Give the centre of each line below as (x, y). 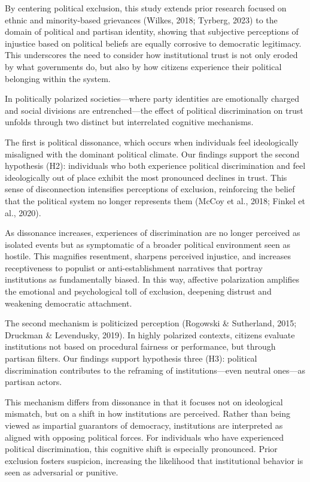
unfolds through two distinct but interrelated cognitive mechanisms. (129, 122)
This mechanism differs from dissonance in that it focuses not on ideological (144, 401)
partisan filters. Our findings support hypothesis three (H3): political (131, 358)
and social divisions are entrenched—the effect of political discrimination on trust (154, 110)
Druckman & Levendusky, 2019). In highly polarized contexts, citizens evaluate (150, 334)
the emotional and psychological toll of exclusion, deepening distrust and (138, 291)
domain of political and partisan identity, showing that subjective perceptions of (152, 31)
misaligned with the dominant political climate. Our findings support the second (152, 154)
